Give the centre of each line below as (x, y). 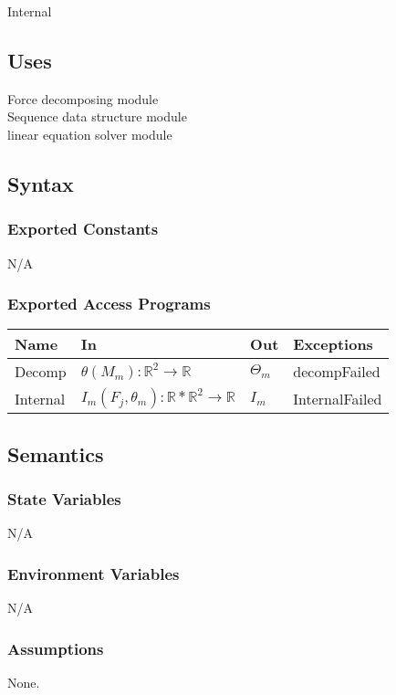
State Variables (64, 499)
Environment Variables (94, 573)
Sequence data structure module (97, 116)
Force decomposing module (83, 98)
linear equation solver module (90, 134)
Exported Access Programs (109, 304)
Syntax (41, 183)
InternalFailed (338, 398)
